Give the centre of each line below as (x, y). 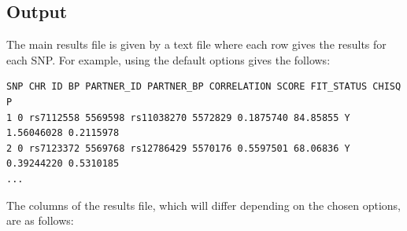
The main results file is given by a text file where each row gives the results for (196, 44)
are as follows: (40, 220)
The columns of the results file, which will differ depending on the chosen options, (203, 205)
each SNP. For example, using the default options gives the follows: (168, 59)
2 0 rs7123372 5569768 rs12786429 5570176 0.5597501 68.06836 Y (178, 148)
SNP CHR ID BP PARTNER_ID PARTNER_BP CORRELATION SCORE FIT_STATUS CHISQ (204, 87)
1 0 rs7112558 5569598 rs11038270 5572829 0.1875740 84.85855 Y (178, 117)
